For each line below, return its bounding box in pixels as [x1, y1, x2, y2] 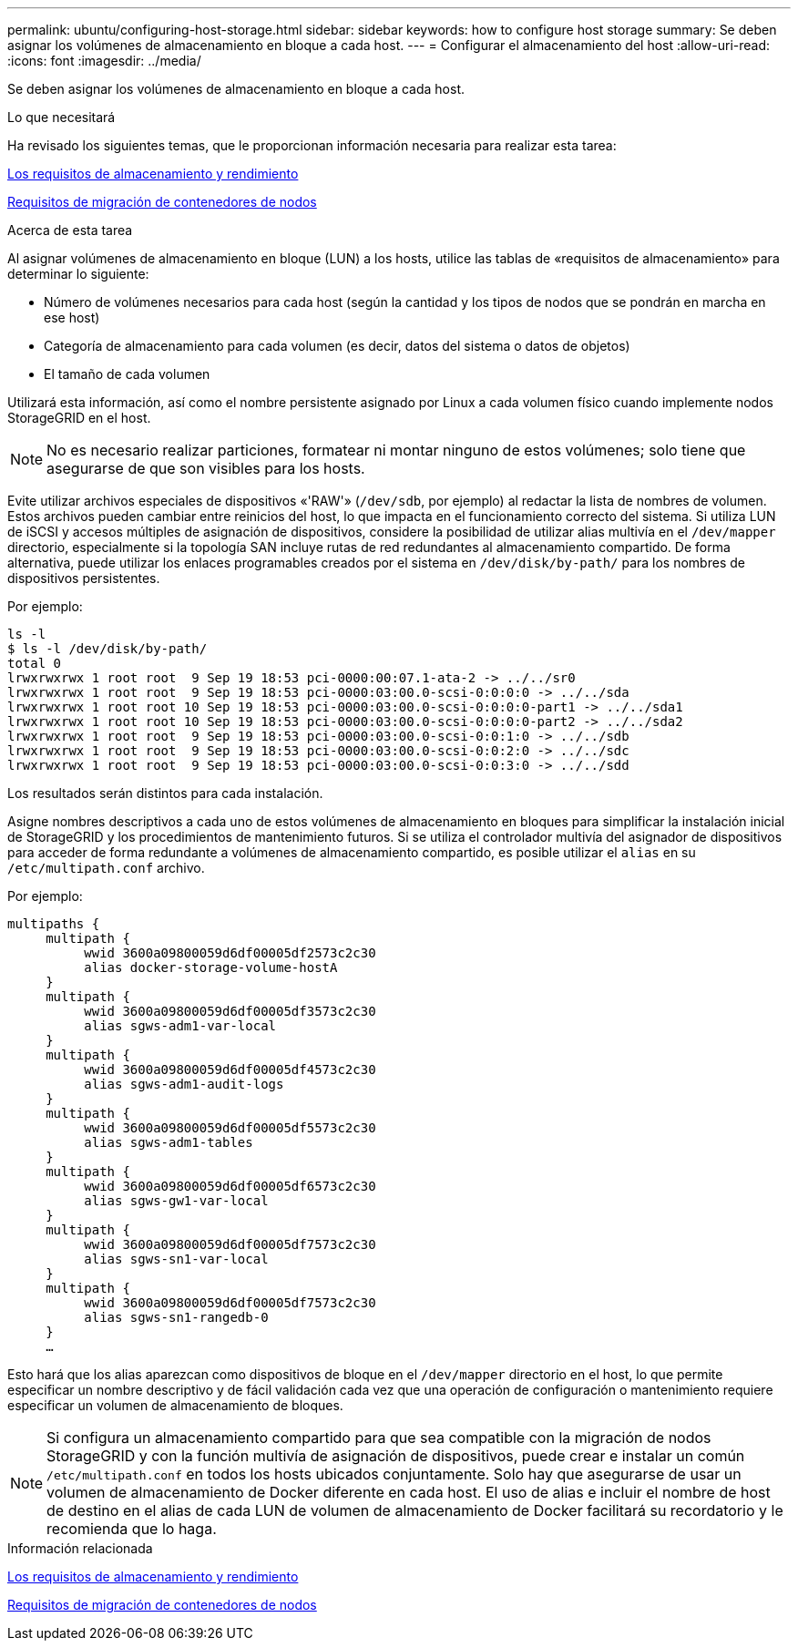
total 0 [7, 656, 62, 670]
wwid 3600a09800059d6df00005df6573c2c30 [84, 1179, 376, 1193]
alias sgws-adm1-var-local [84, 1018, 277, 1033]
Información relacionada [7, 1541, 153, 1556]
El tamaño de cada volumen [44, 366, 210, 382]
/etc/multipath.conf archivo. [7, 860, 205, 875]
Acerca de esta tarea [7, 222, 133, 238]
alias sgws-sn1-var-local [84, 1252, 269, 1266]
